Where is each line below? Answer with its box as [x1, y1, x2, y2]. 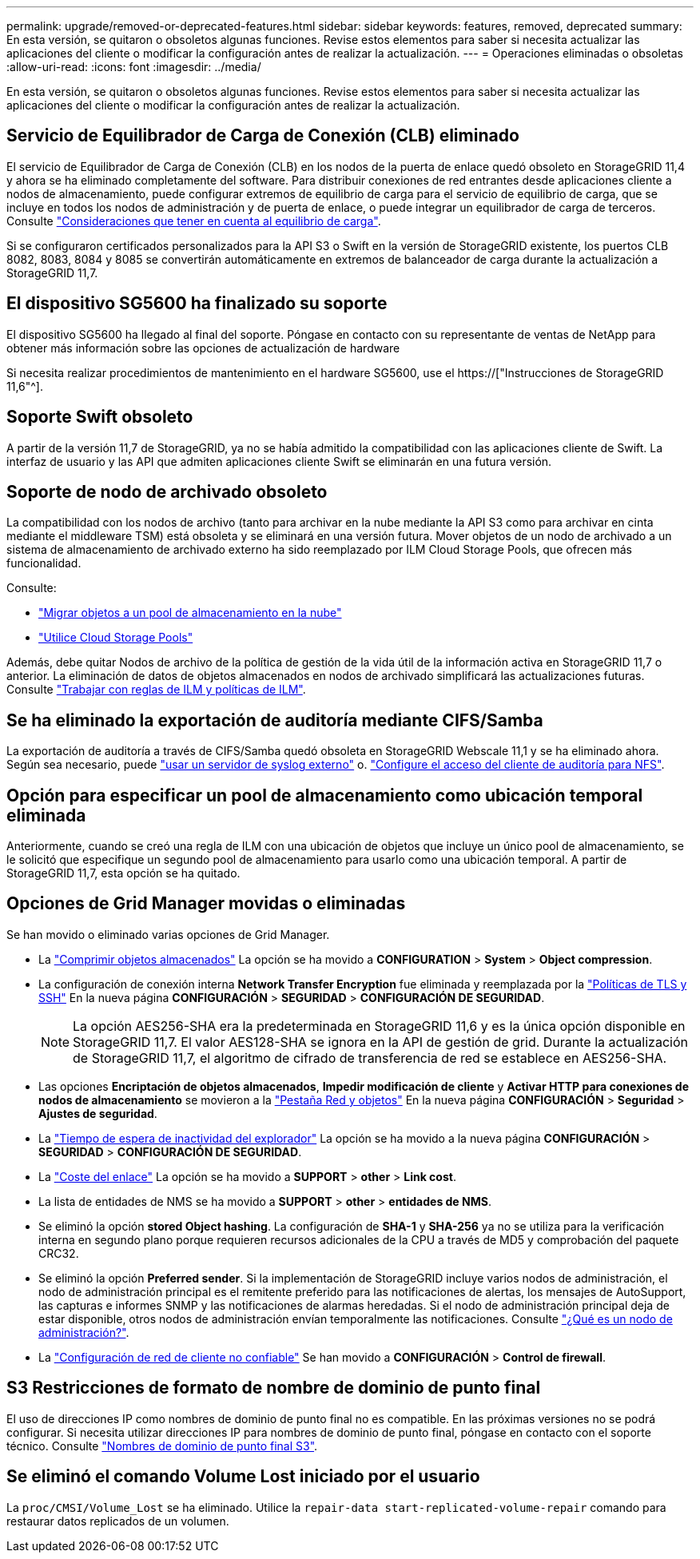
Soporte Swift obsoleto [6, 407, 193, 428]
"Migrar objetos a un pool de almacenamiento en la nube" [38, 606, 342, 620]
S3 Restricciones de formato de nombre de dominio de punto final [6, 1378, 541, 1398]
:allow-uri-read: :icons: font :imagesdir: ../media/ [6, 60, 261, 74]
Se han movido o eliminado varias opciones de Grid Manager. [6, 927, 330, 941]
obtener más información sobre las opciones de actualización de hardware [6, 340, 400, 355]
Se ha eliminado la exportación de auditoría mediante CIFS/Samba [6, 710, 543, 730]
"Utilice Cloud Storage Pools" [38, 630, 193, 645]
